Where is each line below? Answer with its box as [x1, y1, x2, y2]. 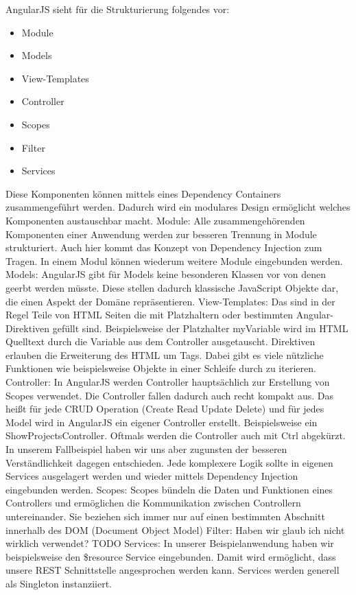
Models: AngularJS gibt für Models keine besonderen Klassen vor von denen [5, 267, 327, 281]
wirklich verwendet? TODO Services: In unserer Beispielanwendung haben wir [5, 536, 334, 550]
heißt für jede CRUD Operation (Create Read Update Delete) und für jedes [5, 401, 324, 416]
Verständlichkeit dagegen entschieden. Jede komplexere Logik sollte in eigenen [5, 455, 333, 469]
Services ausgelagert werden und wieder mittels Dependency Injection [5, 469, 298, 483]
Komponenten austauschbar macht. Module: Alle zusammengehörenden [5, 213, 305, 227]
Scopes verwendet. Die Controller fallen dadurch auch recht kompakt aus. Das [5, 388, 333, 402]
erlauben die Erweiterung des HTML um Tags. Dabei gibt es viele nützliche [5, 347, 324, 362]
